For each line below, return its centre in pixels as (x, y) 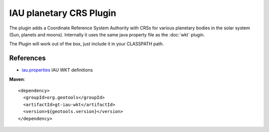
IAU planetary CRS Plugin (63, 13)
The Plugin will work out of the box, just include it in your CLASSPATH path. (86, 44)
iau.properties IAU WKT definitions (57, 70)
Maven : (17, 79)
